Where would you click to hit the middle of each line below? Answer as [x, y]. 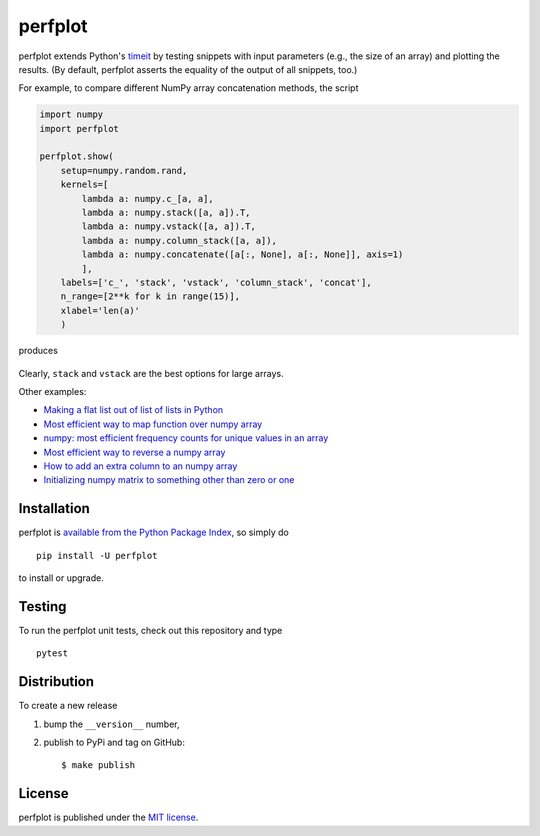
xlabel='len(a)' [100, 310]
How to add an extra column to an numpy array [140, 466]
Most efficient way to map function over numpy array [153, 424]
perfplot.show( [76, 156]
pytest [52, 653]
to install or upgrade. [61, 577]
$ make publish [98, 765]
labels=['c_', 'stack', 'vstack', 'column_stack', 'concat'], [216, 282]
